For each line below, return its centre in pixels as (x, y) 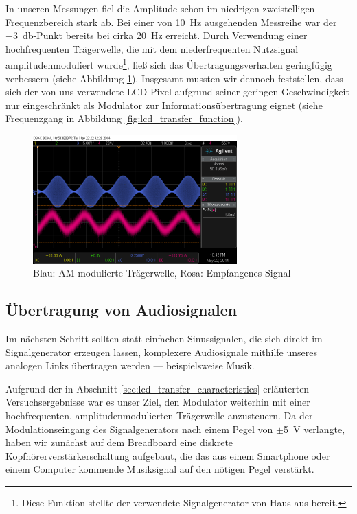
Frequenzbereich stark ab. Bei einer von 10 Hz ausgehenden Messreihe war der (171, 22)
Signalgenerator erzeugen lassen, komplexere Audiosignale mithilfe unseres (162, 352)
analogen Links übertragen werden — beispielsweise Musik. (130, 365)
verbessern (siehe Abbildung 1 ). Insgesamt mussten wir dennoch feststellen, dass (174, 78)
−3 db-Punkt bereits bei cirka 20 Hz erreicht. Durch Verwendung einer (157, 35)
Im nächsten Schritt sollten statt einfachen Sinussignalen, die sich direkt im (164, 338)
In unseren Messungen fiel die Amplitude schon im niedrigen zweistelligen (160, 8)
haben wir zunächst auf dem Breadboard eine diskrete (119, 442)
